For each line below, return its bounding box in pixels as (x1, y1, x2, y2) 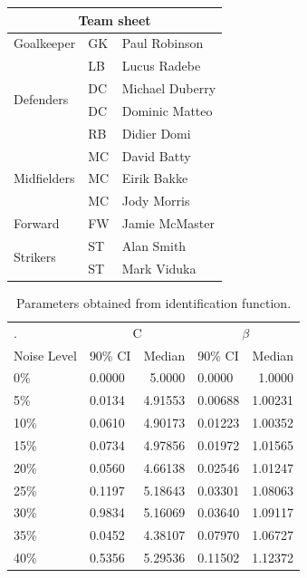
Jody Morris (121, 191, 190, 210)
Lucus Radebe (121, 56, 201, 75)
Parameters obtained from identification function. (16, 293, 292, 312)
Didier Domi (121, 123, 191, 142)
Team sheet (78, 10, 151, 29)
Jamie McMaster (121, 214, 215, 233)
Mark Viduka (121, 258, 197, 277)
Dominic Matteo (121, 101, 213, 120)
